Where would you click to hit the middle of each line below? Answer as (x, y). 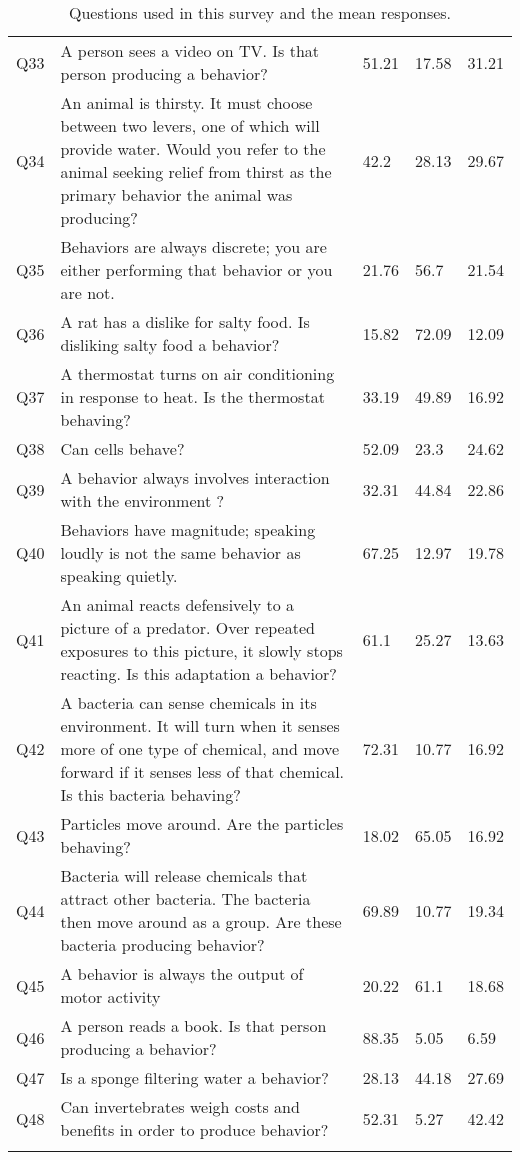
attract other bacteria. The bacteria (185, 898)
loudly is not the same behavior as (180, 552)
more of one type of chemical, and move (200, 748)
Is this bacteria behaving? (150, 794)
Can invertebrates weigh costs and (180, 1106)
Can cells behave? (122, 448)
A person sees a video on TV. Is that (190, 50)
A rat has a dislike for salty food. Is (185, 321)
